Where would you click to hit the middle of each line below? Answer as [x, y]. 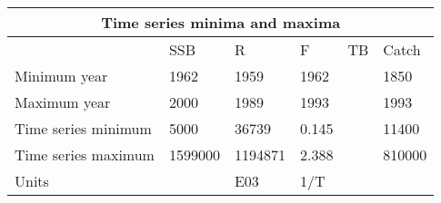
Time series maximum [85, 155]
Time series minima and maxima [221, 22]
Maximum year [63, 102]
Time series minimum [83, 128]
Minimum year [61, 76]
